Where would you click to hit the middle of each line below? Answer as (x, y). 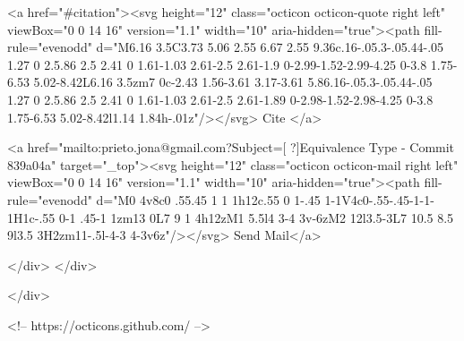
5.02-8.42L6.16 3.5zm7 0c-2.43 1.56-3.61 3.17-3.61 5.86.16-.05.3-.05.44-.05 (233, 82)
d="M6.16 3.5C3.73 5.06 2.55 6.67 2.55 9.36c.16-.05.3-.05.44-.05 (270, 47)
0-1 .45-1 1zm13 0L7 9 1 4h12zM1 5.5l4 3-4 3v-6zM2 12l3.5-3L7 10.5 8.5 (256, 217)
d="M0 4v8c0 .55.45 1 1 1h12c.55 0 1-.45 (208, 199)
